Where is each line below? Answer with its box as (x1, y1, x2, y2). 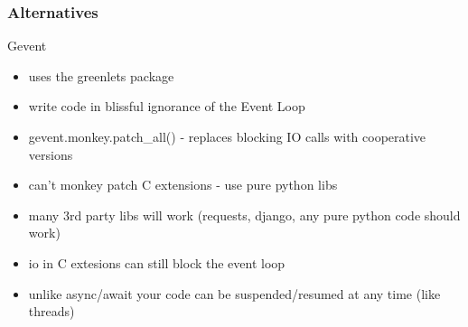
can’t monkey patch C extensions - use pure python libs (28, 175, 338, 194)
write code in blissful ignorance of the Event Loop (28, 97, 305, 116)
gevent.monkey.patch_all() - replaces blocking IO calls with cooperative (28, 127, 426, 145)
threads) (28, 302, 75, 321)
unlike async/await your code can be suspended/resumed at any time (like (28, 284, 441, 303)
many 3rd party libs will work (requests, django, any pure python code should (28, 205, 461, 224)
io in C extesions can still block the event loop (28, 253, 285, 272)
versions (28, 145, 73, 163)
